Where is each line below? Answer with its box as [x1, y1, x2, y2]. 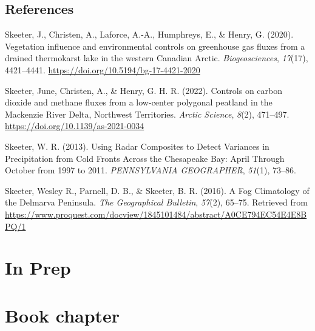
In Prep [5, 255, 71, 280]
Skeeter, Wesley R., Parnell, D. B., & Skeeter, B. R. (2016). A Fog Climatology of [5, 184, 310, 196]
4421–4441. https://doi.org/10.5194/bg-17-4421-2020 [5, 63, 200, 76]
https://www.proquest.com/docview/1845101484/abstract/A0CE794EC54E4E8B [5, 207, 307, 220]
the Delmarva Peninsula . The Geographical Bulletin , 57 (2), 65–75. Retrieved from [5, 196, 308, 209]
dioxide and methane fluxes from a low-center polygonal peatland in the [5, 96, 273, 109]
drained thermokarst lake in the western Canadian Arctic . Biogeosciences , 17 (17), [5, 52, 308, 64]
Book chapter [5, 303, 120, 327]
